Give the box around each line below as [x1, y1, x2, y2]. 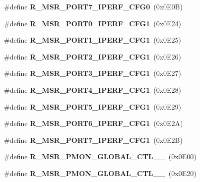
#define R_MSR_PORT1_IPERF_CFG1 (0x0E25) [4, 35, 182, 45]
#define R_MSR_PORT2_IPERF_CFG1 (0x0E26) [4, 51, 182, 61]
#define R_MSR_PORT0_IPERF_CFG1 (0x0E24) [4, 18, 182, 28]
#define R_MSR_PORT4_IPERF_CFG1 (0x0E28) [4, 84, 182, 95]
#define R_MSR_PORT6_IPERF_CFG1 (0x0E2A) [4, 118, 183, 128]
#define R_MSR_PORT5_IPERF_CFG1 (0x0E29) [4, 101, 182, 112]
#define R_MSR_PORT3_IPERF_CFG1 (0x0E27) [4, 68, 182, 78]
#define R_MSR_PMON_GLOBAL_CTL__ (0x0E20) [4, 168, 197, 178]
